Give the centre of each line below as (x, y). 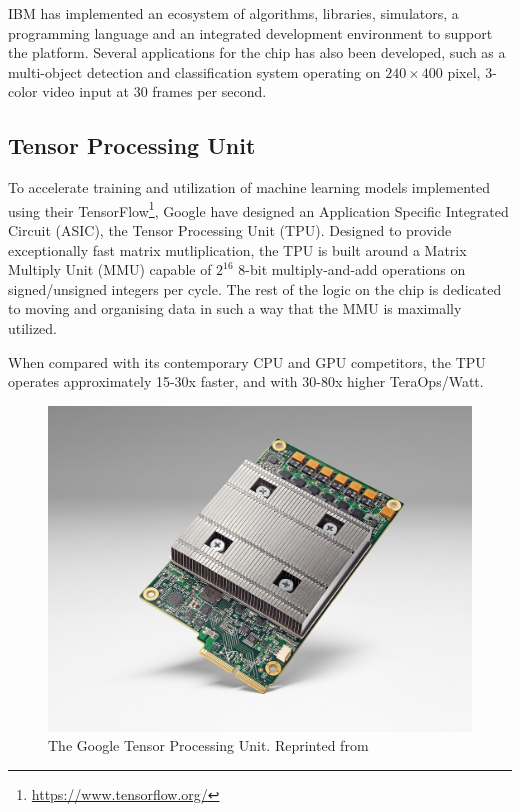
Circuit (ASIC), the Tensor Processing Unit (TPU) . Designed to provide (230, 230)
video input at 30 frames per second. (154, 91)
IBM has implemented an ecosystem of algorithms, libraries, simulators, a (233, 13)
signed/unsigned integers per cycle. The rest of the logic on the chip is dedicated (255, 288)
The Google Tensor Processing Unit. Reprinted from (208, 745)
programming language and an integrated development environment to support (250, 32)
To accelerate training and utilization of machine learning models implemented (249, 187)
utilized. (33, 327)
